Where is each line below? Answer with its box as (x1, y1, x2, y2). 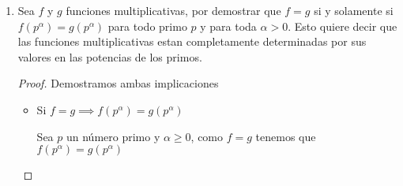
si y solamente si (314, 2, 394, 18)
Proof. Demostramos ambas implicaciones (17, 75, 219, 91)
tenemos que (255, 128, 316, 144)
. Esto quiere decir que (288, 17, 397, 34)
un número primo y (66, 128, 160, 144)
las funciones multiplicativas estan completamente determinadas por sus (17, 33, 367, 50)
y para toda (200, 17, 257, 34)
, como (190, 128, 224, 144)
